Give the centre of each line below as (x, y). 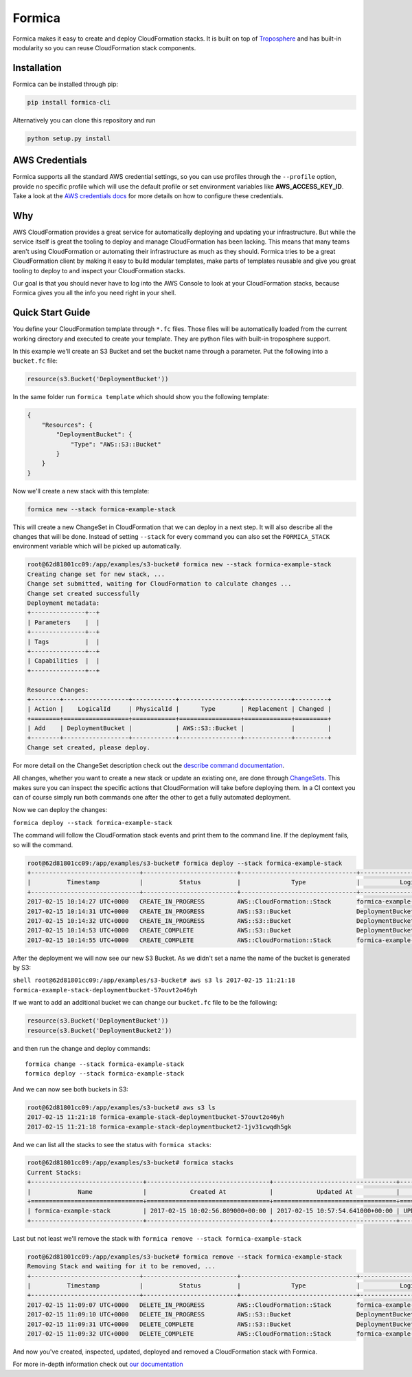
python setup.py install (69, 138)
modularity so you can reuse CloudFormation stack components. (104, 47)
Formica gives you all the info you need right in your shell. (94, 293)
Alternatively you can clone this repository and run (84, 120)
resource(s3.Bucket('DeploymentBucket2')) (100, 1030)
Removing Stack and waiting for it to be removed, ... (121, 1267)
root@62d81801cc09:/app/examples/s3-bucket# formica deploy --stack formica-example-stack (185, 863)
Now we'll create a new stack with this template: (81, 491)
